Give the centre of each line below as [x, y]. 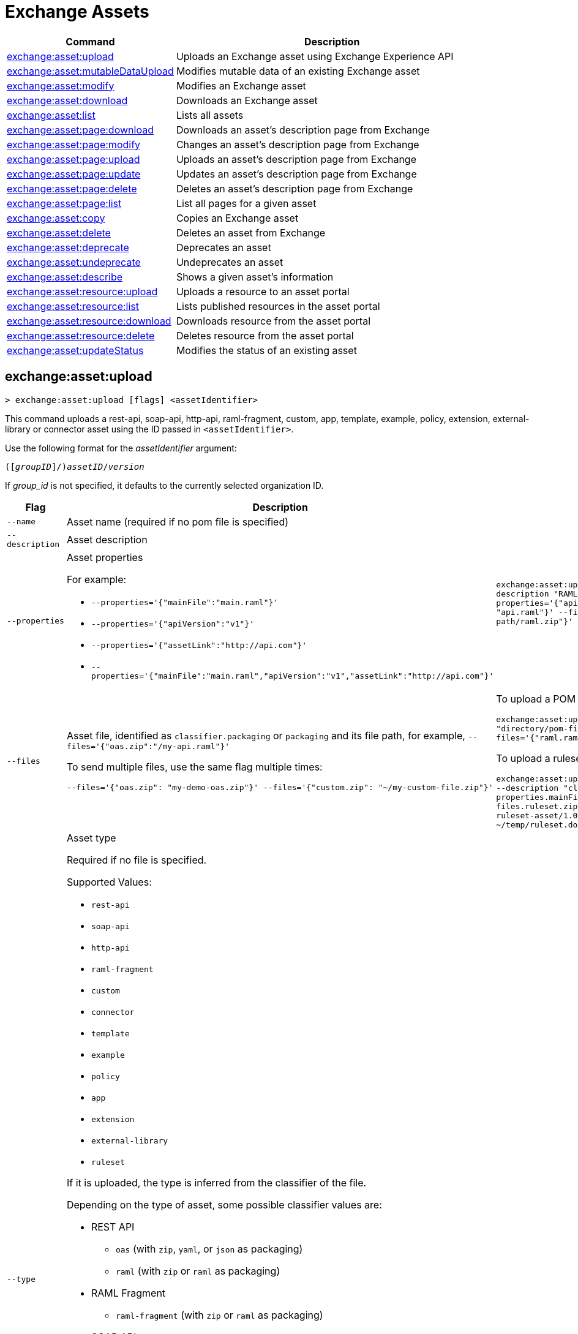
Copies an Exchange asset [237, 218]
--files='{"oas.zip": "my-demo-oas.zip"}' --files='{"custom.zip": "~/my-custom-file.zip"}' [280, 788]
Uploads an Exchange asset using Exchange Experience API [315, 56]
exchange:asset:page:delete [72, 188]
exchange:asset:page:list [64, 203]
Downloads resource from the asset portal [273, 321]
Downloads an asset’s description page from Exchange [303, 130]
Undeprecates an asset [230, 262]
